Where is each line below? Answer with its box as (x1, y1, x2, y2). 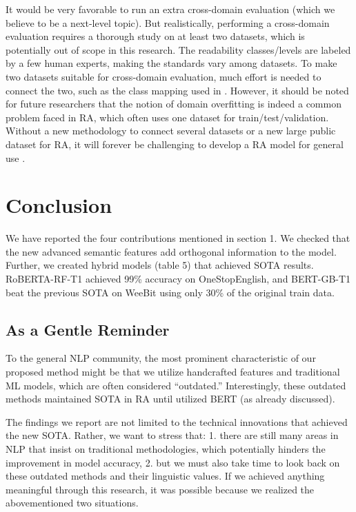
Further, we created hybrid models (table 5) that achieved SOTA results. (6, 258, 314, 272)
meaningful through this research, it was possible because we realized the (6, 482, 315, 496)
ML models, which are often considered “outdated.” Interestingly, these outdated (6, 378, 346, 392)
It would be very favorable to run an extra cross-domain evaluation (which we (6, 2, 335, 16)
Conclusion (6, 191, 112, 219)
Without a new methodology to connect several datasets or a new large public (6, 123, 336, 138)
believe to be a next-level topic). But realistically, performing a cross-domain (6, 15, 330, 30)
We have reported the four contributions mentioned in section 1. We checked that (6, 231, 350, 245)
